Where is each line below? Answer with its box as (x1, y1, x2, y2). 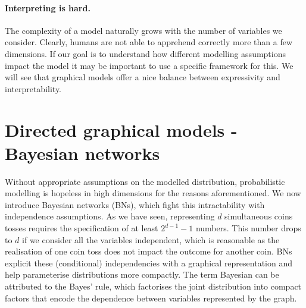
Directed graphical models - (5, 117, 238, 142)
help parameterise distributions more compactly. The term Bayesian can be (5, 268, 279, 281)
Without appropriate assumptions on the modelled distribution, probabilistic (5, 175, 285, 187)
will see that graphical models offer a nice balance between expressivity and (5, 71, 280, 83)
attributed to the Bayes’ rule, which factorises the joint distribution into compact (5, 280, 302, 293)
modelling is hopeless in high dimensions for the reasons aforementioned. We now (5, 187, 301, 199)
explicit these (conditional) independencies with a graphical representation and (5, 256, 292, 269)
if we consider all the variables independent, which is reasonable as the (22, 233, 280, 246)
